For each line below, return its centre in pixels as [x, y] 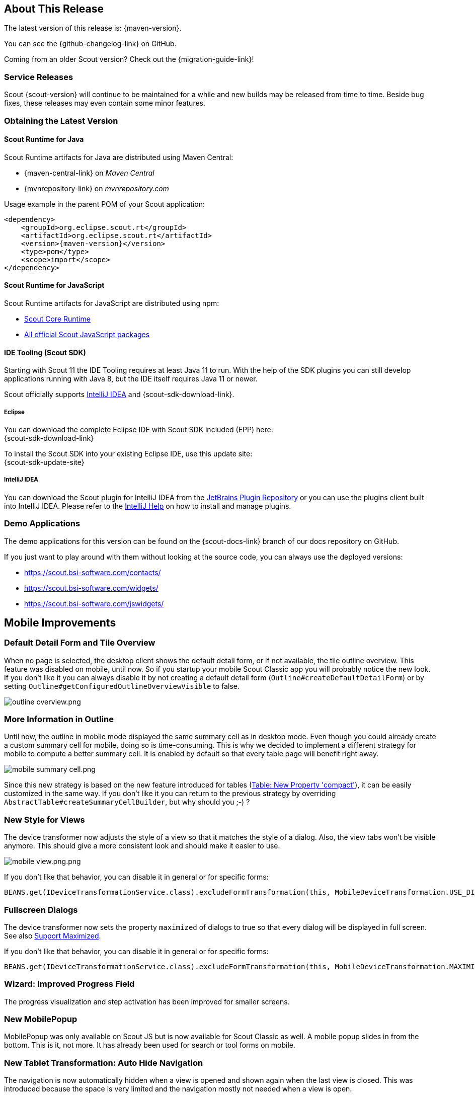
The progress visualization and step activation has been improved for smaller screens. [147, 1001]
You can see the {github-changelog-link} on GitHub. [90, 44]
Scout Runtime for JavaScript [54, 285]
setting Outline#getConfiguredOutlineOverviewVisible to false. [122, 686]
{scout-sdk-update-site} [44, 462]
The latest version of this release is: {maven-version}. [93, 28]
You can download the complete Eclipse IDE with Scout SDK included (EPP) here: [139, 429]
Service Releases [39, 77]
